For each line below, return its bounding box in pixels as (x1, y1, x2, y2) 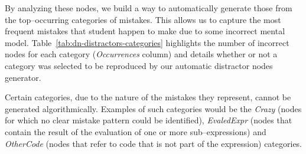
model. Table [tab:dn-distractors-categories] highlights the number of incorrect (5, 36, 289, 48)
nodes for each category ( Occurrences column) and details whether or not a (5, 48, 278, 60)
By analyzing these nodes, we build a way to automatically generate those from (5, 2, 292, 14)
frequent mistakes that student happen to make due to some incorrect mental (5, 25, 285, 37)
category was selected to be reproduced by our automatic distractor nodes (5, 59, 273, 71)
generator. (5, 71, 41, 83)
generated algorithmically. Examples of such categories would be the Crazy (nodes (5, 102, 302, 114)
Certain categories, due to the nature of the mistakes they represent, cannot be (5, 91, 291, 103)
